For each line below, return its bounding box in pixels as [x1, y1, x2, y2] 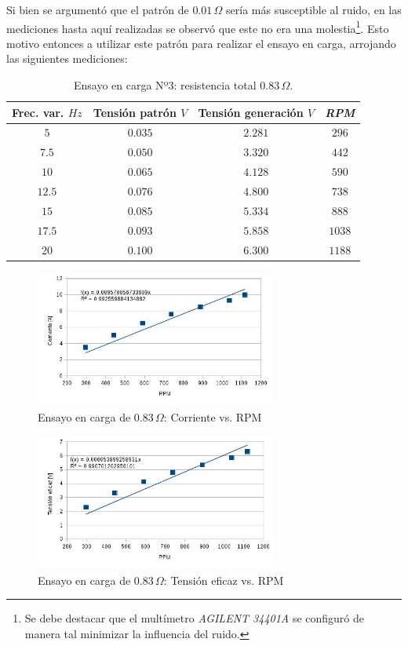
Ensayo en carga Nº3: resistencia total [73, 77, 257, 93]
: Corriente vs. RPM [163, 408, 262, 425]
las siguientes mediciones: [6, 50, 128, 67]
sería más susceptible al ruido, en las [226, 2, 402, 17]
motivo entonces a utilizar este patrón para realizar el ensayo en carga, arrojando [6, 35, 396, 51]
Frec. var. [12, 104, 64, 120]
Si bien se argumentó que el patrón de [6, 2, 189, 17]
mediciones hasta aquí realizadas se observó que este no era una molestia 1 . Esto [6, 17, 389, 36]
